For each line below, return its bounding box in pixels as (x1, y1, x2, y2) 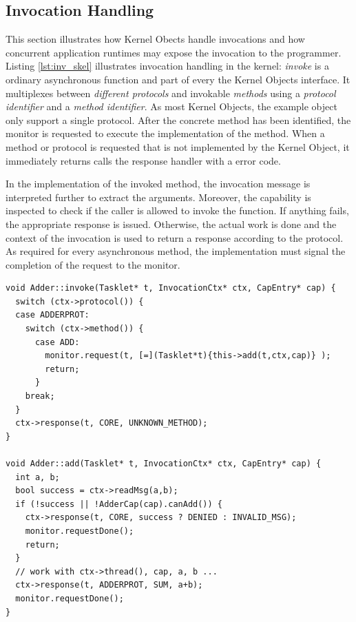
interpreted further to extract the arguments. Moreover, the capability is (6, 189, 311, 204)
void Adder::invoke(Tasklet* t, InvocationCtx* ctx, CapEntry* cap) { (6, 283, 336, 293)
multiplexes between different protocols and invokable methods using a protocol (6, 85, 336, 100)
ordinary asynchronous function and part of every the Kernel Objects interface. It (6, 72, 350, 86)
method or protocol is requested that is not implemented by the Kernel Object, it (6, 139, 350, 154)
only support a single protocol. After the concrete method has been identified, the (6, 112, 351, 127)
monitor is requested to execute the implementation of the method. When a (6, 126, 325, 141)
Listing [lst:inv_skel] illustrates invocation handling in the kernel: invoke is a (6, 59, 329, 73)
